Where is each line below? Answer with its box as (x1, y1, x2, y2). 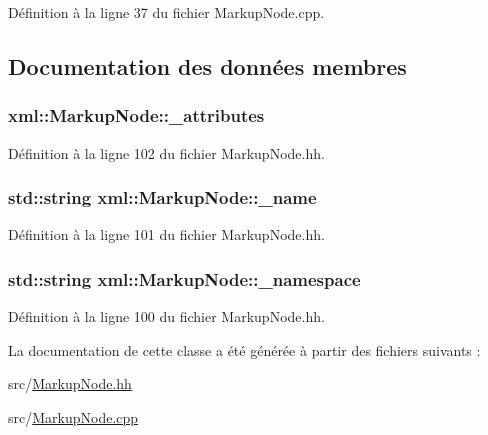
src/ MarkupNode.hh (8, 373, 132, 394)
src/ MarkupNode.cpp (8, 407, 139, 427)
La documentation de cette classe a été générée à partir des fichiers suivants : (8, 339, 481, 360)
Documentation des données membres (8, 50, 407, 81)
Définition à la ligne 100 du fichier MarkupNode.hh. (8, 306, 325, 327)
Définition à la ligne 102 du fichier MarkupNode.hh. (8, 142, 325, 163)
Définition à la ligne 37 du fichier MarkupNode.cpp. (8, 2, 325, 22)
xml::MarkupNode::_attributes (8, 103, 265, 128)
